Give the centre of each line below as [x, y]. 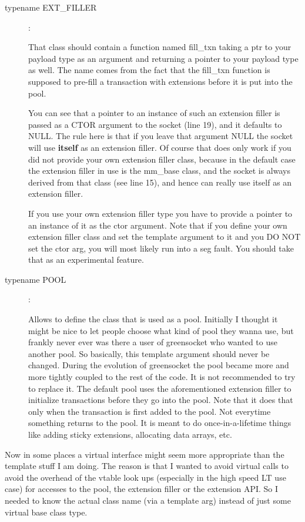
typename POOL [36, 279]
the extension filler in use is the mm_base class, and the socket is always [159, 171]
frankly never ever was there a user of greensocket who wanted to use [153, 342]
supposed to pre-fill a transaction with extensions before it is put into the [160, 81]
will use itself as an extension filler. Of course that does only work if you [160, 147]
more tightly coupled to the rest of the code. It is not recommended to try [162, 377]
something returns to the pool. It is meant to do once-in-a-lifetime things [160, 423]
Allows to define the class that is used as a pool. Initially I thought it [153, 319]
